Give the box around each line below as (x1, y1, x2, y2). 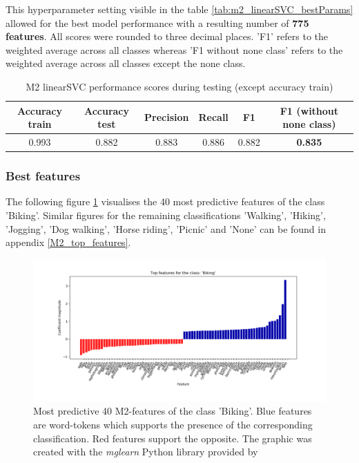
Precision (144, 110, 189, 124)
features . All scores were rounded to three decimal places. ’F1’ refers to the (6, 29, 329, 44)
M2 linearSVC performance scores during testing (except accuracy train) (26, 79, 333, 93)
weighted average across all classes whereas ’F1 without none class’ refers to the (6, 42, 343, 57)
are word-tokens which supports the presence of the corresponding (33, 417, 313, 432)
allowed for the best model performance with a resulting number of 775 (6, 15, 309, 30)
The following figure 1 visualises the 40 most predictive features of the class (6, 194, 325, 209)
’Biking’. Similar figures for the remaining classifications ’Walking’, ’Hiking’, (6, 207, 326, 222)
